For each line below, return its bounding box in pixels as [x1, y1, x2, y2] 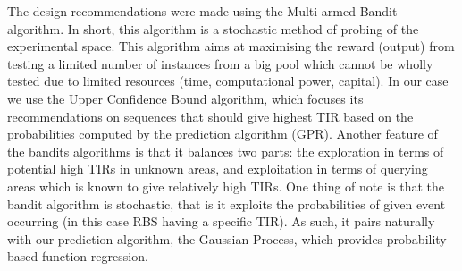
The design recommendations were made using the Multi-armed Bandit [7, 2, 398, 20]
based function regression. [7, 247, 148, 266]
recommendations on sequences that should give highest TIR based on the [7, 106, 414, 125]
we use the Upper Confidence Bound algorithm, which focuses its [7, 89, 364, 107]
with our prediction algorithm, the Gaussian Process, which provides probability [7, 229, 447, 248]
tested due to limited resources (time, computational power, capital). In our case [7, 72, 449, 90]
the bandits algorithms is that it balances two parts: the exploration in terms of [7, 141, 444, 160]
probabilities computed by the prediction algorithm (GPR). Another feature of [7, 124, 438, 143]
